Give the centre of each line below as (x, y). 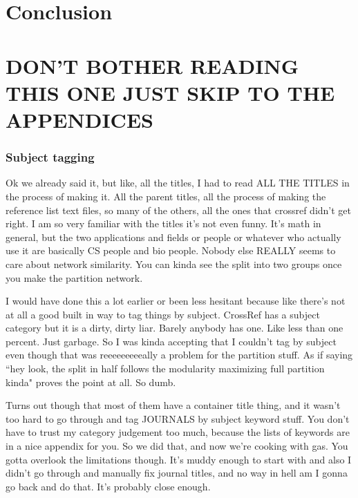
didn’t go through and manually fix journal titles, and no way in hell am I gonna (177, 473)
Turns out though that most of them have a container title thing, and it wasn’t (173, 405)
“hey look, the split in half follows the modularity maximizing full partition (165, 368)
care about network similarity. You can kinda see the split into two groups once (174, 264)
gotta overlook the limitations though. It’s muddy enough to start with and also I (179, 459)
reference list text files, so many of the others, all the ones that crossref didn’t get (179, 210)
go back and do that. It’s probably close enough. (108, 486)
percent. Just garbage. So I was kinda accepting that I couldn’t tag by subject (171, 341)
